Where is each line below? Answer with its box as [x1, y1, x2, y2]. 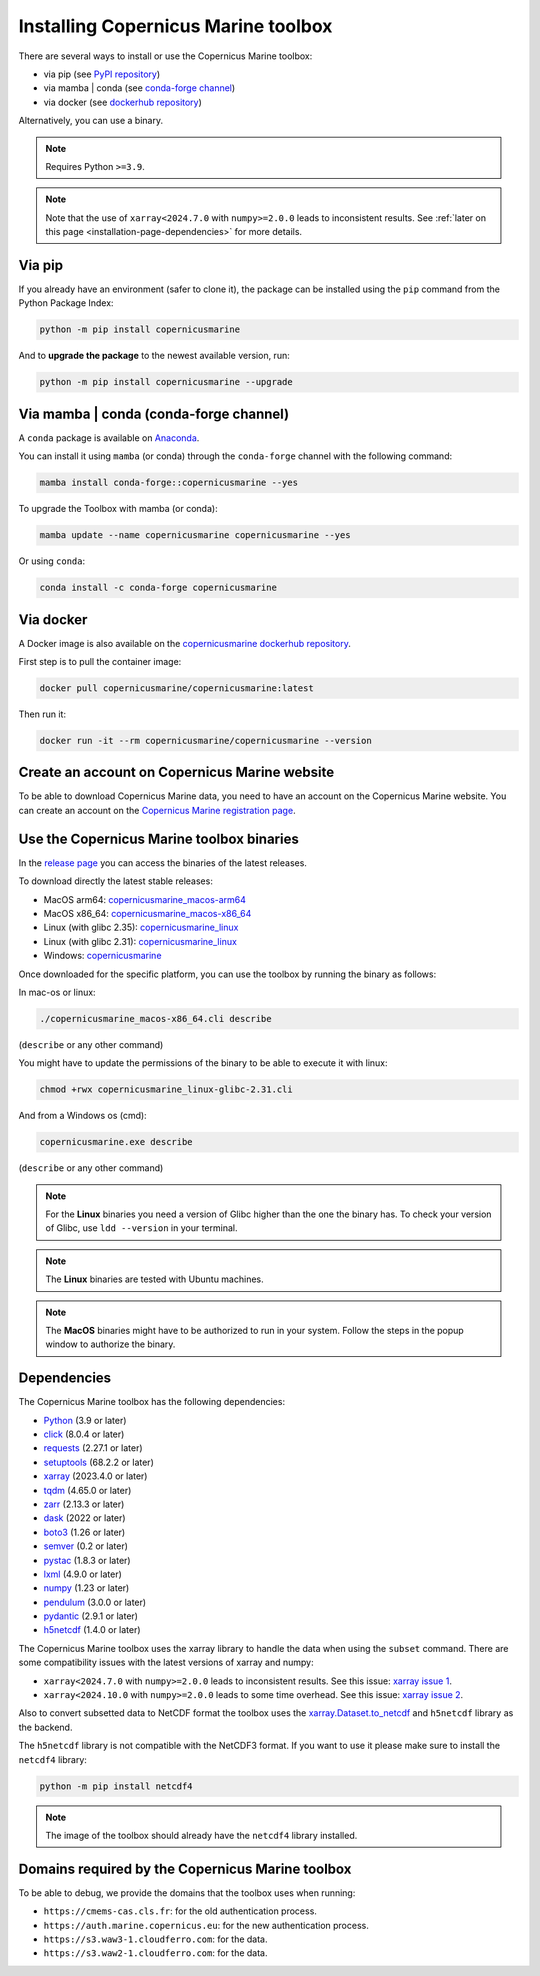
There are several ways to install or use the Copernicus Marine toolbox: [18, 50, 313, 62]
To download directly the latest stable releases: [18, 875, 214, 887]
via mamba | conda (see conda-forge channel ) [43, 82, 236, 94]
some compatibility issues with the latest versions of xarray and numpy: [18, 1656, 314, 1669]
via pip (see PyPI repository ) [43, 68, 161, 80]
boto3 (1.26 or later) [43, 1526, 126, 1538]
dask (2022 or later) [43, 1512, 126, 1524]
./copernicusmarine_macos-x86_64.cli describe [39, 1013, 272, 1024]
